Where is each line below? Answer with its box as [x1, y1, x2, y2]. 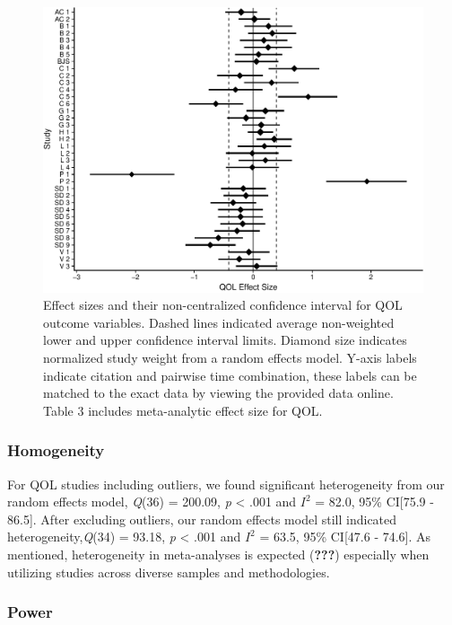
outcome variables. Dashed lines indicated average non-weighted [43, 312, 395, 331]
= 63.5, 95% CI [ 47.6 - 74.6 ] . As [259, 527, 431, 546]
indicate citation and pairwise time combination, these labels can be [43, 365, 417, 384]
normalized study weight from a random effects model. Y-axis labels [43, 348, 417, 366]
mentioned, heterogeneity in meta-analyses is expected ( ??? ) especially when [7, 544, 430, 563]
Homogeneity [7, 439, 105, 462]
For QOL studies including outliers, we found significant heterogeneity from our [7, 474, 445, 493]
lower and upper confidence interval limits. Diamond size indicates [43, 330, 407, 349]
